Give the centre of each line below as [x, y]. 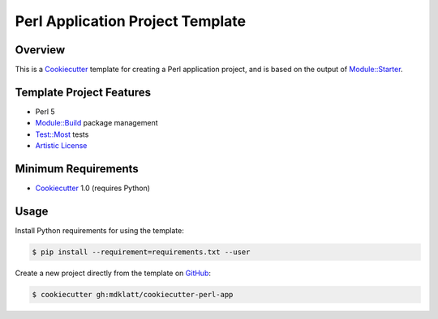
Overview [40, 50]
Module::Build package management [97, 123]
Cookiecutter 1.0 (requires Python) [92, 188]
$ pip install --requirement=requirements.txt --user [141, 252]
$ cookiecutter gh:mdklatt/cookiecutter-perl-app [133, 294]
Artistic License [61, 146]
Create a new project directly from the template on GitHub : [113, 273]
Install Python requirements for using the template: [99, 230]
